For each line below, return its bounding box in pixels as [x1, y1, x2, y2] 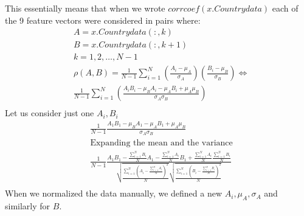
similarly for [5, 200, 50, 212]
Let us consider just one [5, 106, 94, 119]
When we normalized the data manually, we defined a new [5, 187, 223, 200]
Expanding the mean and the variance [90, 138, 233, 147]
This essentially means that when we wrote [5, 2, 165, 14]
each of [272, 2, 299, 14]
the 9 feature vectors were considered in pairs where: [5, 13, 201, 26]
